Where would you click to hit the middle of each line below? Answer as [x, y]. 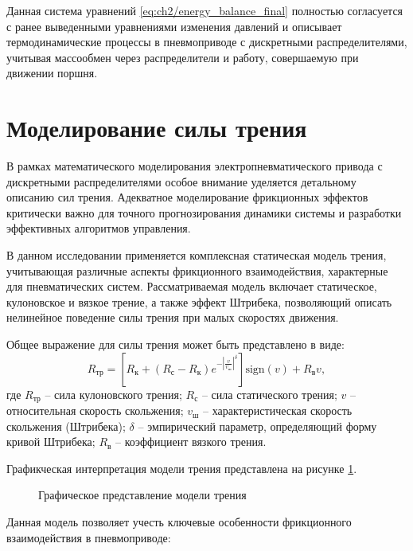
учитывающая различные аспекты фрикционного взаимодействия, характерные [197, 270]
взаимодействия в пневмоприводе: [89, 537]
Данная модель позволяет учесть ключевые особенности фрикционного [179, 522]
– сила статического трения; [269, 394]
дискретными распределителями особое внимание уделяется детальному [181, 181]
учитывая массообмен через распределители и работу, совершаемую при [183, 57]
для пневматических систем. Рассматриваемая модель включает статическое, [192, 286]
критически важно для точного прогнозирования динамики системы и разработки [204, 212]
